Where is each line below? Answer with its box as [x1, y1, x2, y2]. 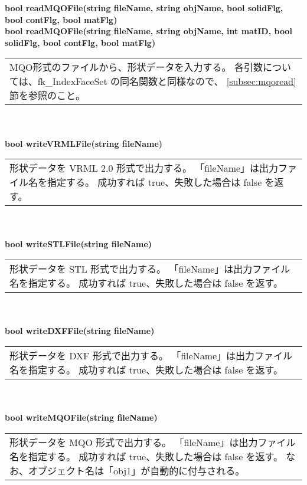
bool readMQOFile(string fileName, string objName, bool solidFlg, [5, 2, 283, 14]
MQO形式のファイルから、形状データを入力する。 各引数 [9, 60, 263, 74]
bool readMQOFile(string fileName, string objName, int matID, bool [5, 25, 292, 37]
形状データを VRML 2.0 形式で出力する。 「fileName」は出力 [9, 161, 279, 175]
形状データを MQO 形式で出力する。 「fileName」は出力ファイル [9, 435, 296, 449]
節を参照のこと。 [9, 89, 86, 103]
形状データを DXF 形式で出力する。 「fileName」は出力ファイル [9, 348, 293, 362]
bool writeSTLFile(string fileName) [5, 238, 152, 250]
